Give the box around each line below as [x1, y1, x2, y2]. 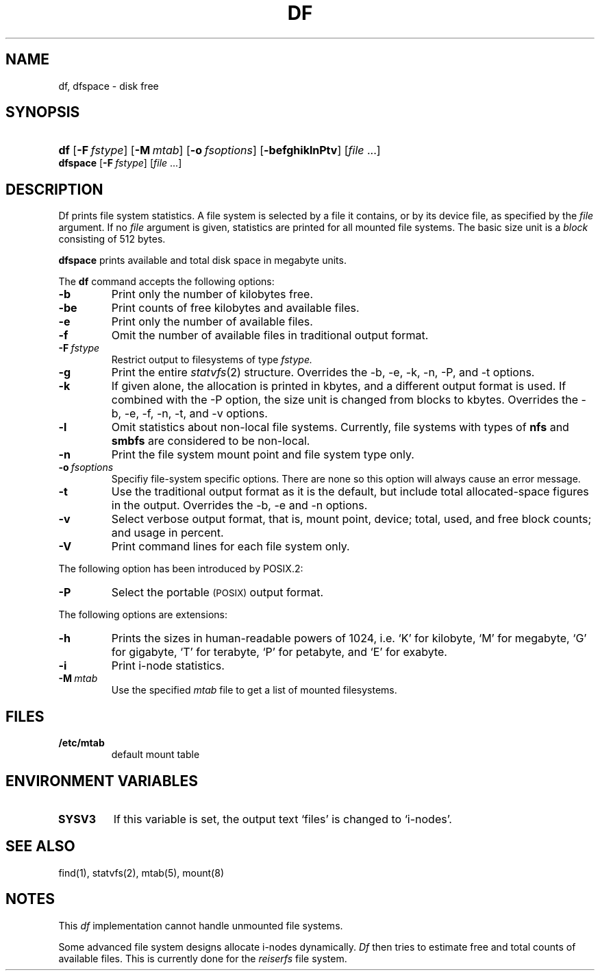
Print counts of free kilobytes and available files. [111, 301, 360, 315]
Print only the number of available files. [111, 315, 313, 329]
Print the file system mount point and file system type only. [111, 448, 414, 462]
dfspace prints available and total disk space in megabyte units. [58, 254, 347, 267]
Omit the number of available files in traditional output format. [111, 328, 429, 343]
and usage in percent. [111, 526, 224, 540]
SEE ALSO [5, 838, 75, 855]
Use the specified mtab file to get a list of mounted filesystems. [111, 684, 397, 696]
